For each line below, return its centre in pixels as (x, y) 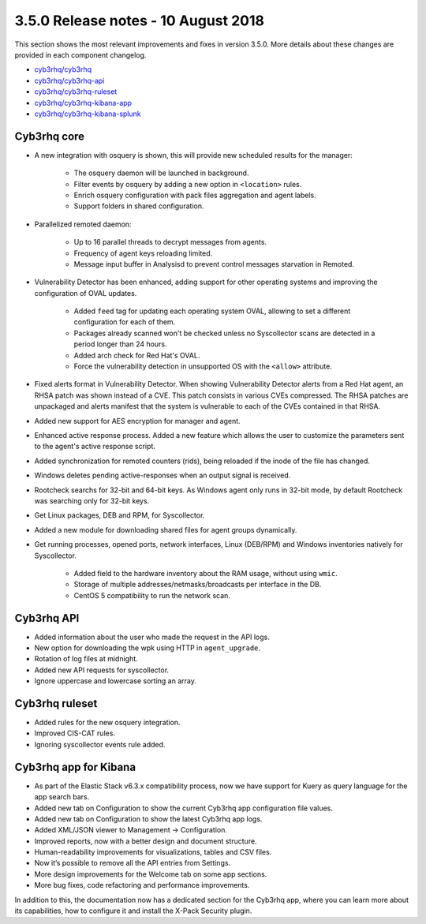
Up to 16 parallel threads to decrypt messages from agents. (170, 242)
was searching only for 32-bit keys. (92, 500)
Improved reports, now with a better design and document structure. (146, 841)
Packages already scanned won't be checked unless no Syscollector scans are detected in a (224, 333)
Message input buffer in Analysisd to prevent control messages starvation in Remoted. (214, 264)
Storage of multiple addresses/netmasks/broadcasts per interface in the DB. (198, 585)
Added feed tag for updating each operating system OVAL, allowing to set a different (212, 311)
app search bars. (62, 797)
